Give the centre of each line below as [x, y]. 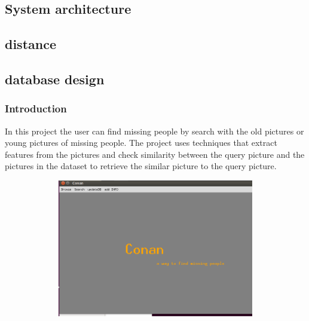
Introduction [36, 108]
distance [30, 44]
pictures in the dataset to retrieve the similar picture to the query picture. [141, 166]
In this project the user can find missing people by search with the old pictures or [154, 131]
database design [55, 79]
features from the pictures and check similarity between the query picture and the [155, 154]
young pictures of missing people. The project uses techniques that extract [141, 143]
